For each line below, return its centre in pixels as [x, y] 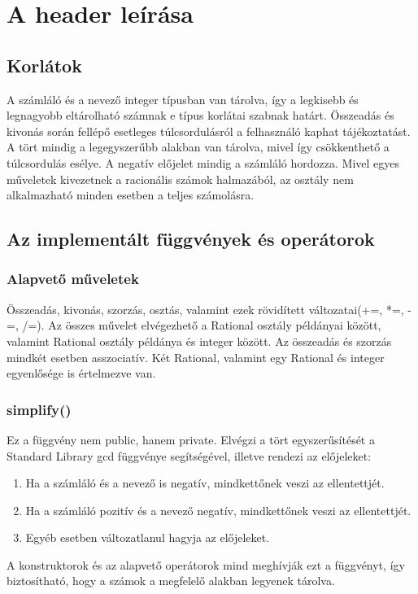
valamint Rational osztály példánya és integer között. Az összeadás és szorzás [199, 341]
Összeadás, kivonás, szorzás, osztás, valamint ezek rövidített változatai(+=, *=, [205, 309]
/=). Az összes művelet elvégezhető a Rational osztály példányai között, [202, 325]
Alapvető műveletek [73, 279]
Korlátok [44, 65]
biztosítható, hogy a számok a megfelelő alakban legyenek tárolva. [171, 581]
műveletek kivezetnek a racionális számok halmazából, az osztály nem [180, 179]
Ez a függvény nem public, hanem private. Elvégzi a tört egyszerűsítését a [191, 439]
